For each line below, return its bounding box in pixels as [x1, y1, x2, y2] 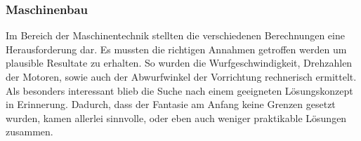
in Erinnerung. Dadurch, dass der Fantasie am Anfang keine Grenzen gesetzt [6, 97, 336, 112]
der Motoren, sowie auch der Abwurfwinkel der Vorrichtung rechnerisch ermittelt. [6, 69, 357, 83]
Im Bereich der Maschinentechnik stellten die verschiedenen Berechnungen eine [6, 28, 345, 43]
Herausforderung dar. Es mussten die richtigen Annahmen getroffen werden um [6, 41, 347, 56]
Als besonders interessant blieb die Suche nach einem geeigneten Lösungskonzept [6, 83, 353, 98]
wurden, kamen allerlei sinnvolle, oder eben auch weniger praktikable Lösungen [6, 110, 347, 125]
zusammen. [6, 124, 53, 139]
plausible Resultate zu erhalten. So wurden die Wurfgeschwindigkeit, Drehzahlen [6, 55, 353, 70]
